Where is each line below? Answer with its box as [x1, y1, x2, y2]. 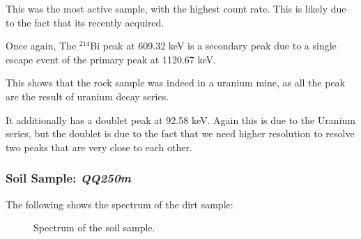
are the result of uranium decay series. [6, 88, 169, 103]
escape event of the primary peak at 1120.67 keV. [6, 52, 216, 66]
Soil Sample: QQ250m [6, 169, 132, 187]
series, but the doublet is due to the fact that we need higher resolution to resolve [6, 126, 355, 141]
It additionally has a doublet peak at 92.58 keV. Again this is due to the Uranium [6, 112, 355, 127]
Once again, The [6, 38, 77, 53]
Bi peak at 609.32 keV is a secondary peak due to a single [90, 38, 337, 53]
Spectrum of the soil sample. [33, 220, 155, 235]
